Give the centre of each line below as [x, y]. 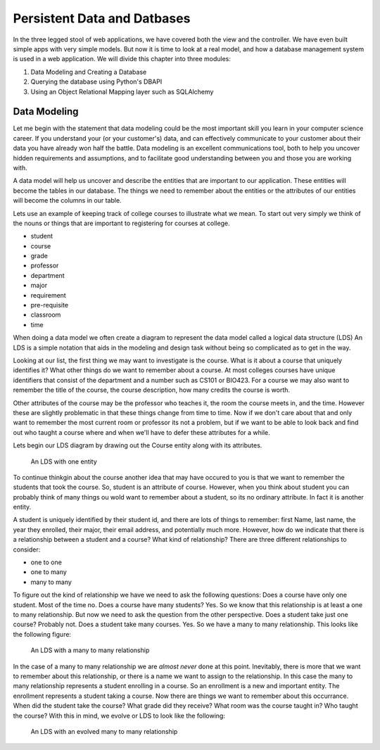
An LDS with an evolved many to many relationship [104, 731]
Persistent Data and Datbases [102, 18]
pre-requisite [50, 305]
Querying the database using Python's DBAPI [96, 82]
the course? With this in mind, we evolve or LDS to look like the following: [119, 716]
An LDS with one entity [64, 462]
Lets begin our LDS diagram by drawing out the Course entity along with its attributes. [138, 445]
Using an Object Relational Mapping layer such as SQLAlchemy [122, 91]
